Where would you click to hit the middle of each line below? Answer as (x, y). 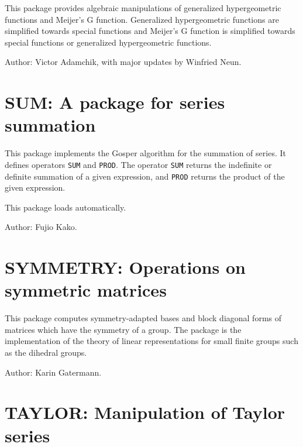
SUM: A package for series (115, 102)
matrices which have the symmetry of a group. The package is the (123, 329)
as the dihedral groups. (46, 353)
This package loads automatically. (66, 207)
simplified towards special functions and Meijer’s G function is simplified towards (150, 31)
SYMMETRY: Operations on (125, 267)
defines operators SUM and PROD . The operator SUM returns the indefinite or (138, 164)
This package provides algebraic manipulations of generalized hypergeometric (143, 8)
